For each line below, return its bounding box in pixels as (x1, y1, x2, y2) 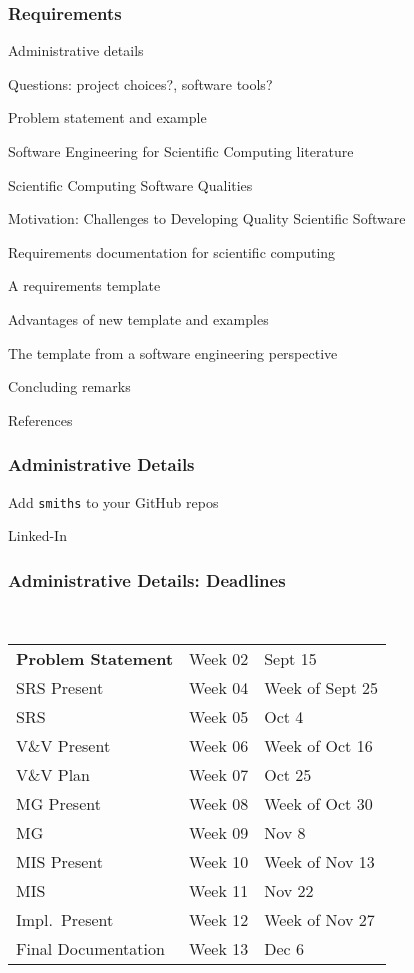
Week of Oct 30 (264, 791, 373, 815)
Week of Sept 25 (264, 675, 378, 699)
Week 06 (189, 733, 249, 757)
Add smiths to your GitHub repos (8, 491, 219, 512)
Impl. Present (16, 907, 114, 931)
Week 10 (189, 849, 249, 873)
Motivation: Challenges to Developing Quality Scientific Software (8, 208, 406, 229)
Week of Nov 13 (264, 849, 375, 873)
